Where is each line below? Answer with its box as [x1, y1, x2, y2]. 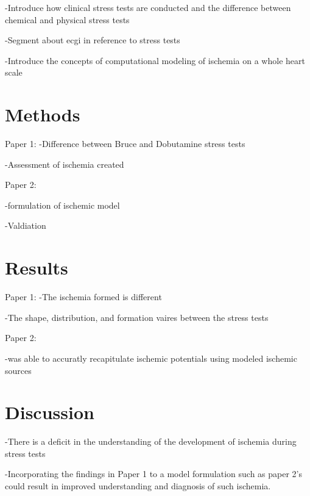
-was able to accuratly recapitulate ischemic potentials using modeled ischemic [5, 351, 297, 364]
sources [5, 364, 32, 376]
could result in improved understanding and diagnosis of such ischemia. [5, 480, 271, 492]
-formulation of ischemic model [5, 198, 120, 211]
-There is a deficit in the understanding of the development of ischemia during [5, 435, 297, 448]
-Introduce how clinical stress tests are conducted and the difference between [5, 1, 291, 13]
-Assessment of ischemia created [5, 157, 124, 170]
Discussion [5, 400, 94, 425]
